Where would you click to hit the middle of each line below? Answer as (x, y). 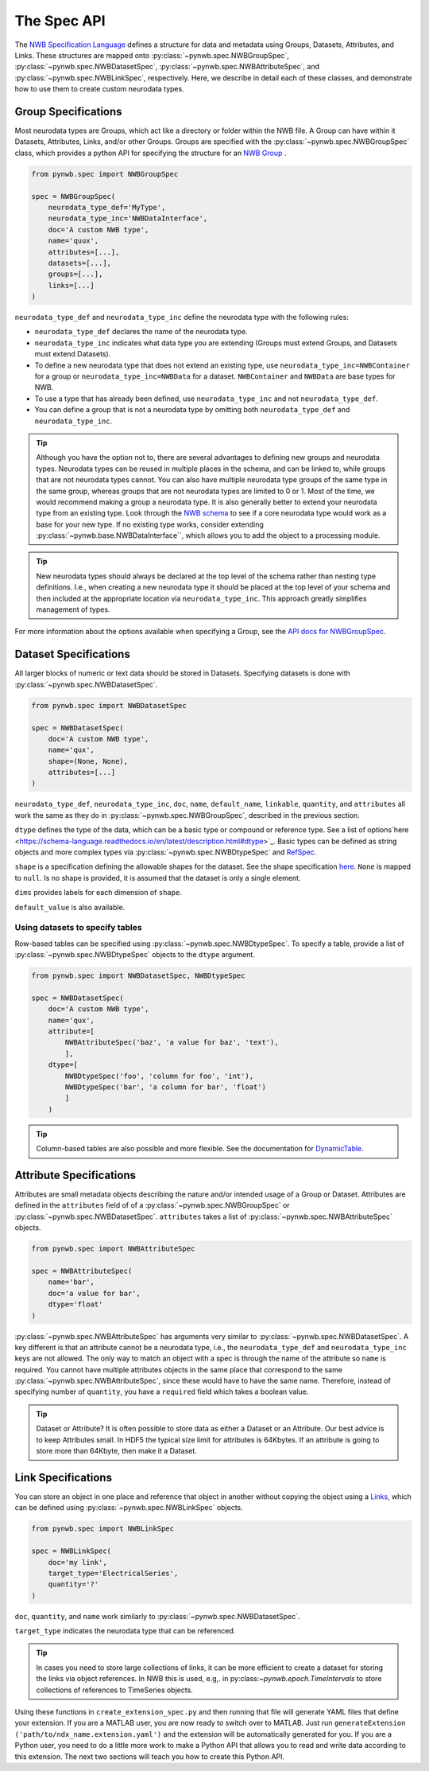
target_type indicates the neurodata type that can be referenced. (125, 1631)
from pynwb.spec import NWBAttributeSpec (113, 1249)
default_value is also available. (70, 907)
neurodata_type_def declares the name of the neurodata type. (141, 332)
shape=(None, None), (88, 761)
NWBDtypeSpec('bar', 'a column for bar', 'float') (165, 1087)
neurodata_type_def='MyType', (107, 207)
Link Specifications (64, 1477)
